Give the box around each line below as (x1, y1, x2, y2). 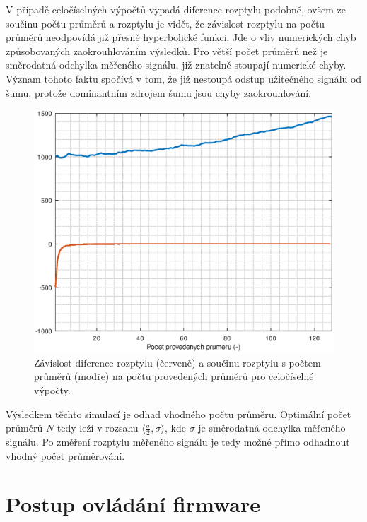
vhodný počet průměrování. (6, 448, 125, 463)
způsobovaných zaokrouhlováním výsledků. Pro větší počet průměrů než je (6, 43, 328, 58)
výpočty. (34, 383, 71, 398)
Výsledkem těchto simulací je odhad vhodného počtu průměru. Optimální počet (6, 406, 351, 421)
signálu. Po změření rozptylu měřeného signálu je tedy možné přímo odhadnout (6, 434, 350, 449)
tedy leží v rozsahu (57, 420, 139, 435)
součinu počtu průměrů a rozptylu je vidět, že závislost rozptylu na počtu (6, 16, 325, 30)
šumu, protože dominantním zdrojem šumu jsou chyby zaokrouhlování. (6, 85, 312, 100)
